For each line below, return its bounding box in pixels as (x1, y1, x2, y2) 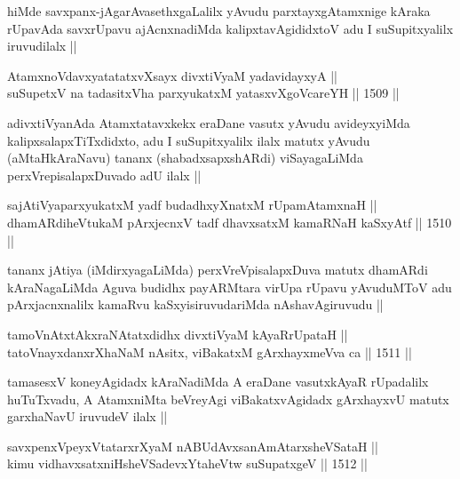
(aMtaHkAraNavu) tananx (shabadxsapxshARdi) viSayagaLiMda (7, 148, 363, 167)
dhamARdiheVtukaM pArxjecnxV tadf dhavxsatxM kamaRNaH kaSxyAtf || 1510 (7, 212, 452, 231)
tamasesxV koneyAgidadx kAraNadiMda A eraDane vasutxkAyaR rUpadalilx (7, 372, 429, 391)
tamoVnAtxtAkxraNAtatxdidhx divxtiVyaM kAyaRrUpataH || (7, 324, 348, 343)
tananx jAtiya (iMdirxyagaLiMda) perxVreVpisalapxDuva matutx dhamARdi (7, 260, 428, 279)
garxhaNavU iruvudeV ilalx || (7, 407, 168, 426)
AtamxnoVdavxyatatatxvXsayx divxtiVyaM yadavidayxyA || (7, 66, 337, 84)
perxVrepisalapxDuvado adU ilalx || (7, 165, 202, 184)
